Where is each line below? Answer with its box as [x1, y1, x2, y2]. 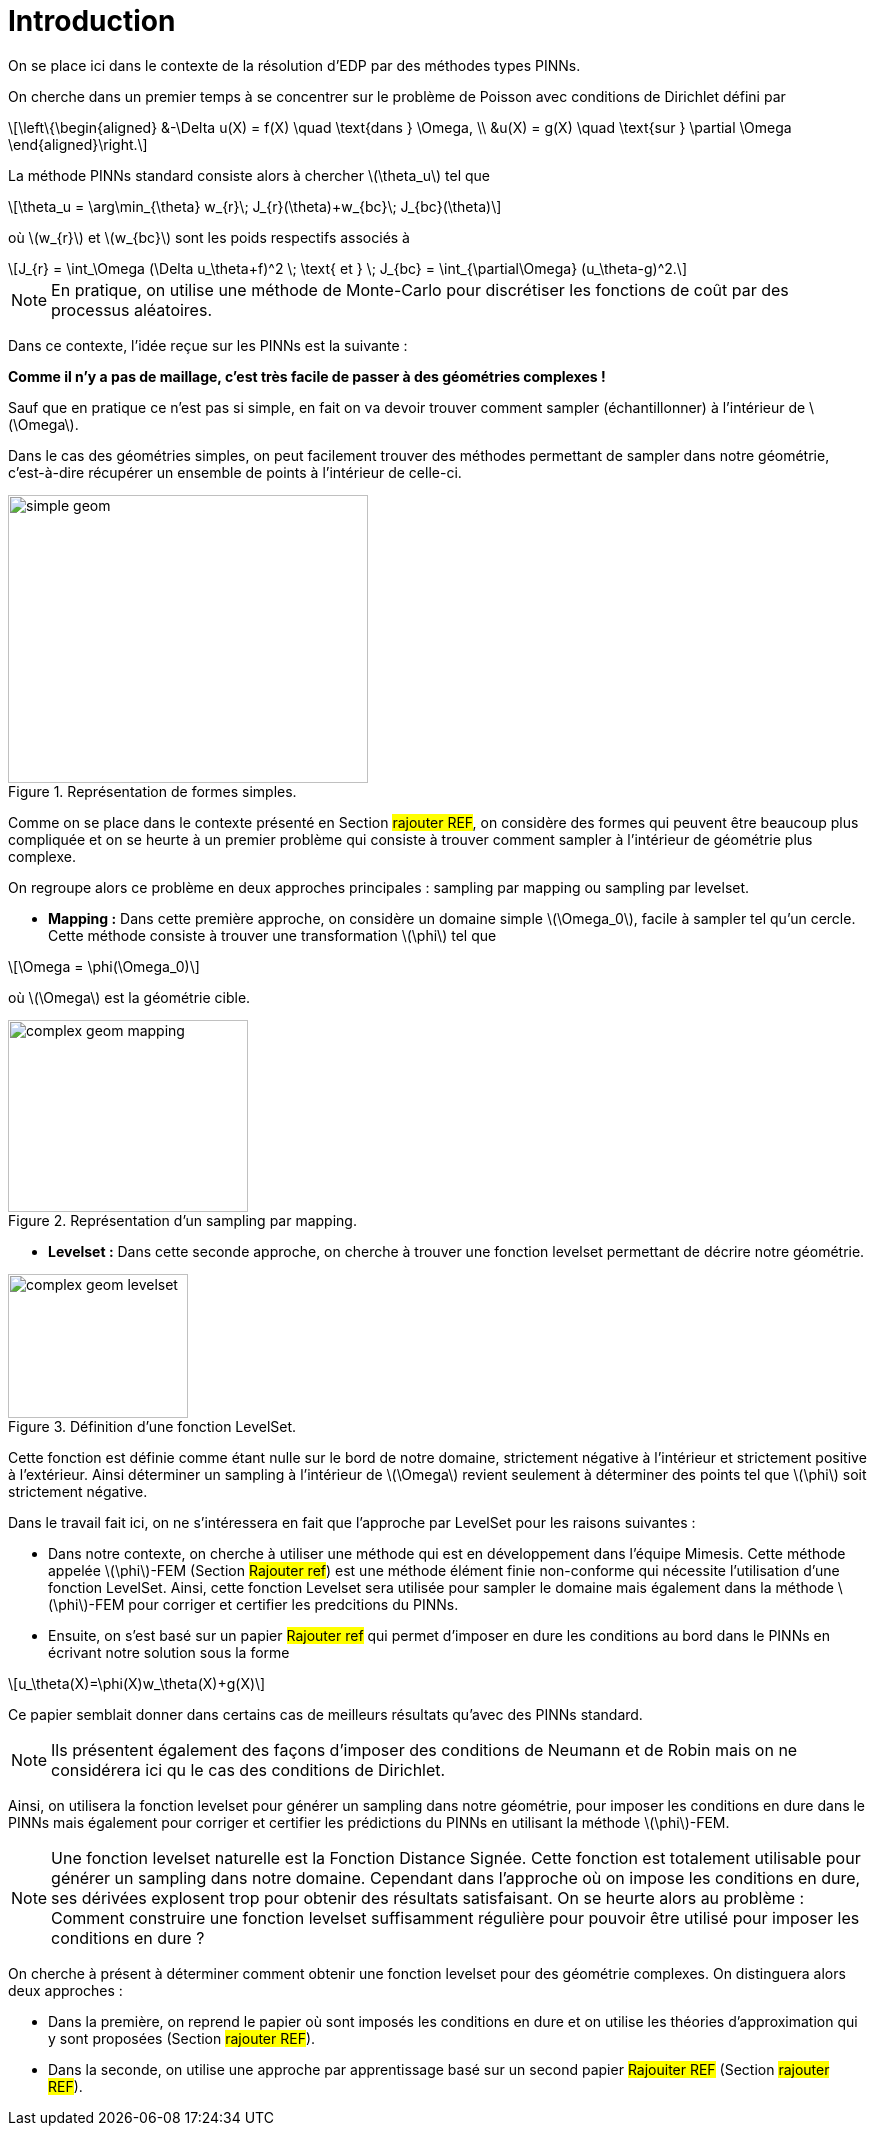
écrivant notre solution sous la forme [48, 1643, 290, 1661]
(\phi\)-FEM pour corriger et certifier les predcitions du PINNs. [48, 1595, 459, 1613]
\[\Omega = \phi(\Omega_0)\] [8, 957, 200, 975]
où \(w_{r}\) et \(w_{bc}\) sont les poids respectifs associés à [8, 228, 410, 246]
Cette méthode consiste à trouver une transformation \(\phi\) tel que [48, 926, 497, 944]
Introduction [8, 4, 176, 38]
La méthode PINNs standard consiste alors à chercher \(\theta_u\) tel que [8, 166, 491, 184]
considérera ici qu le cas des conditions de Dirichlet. [51, 1759, 446, 1780]
